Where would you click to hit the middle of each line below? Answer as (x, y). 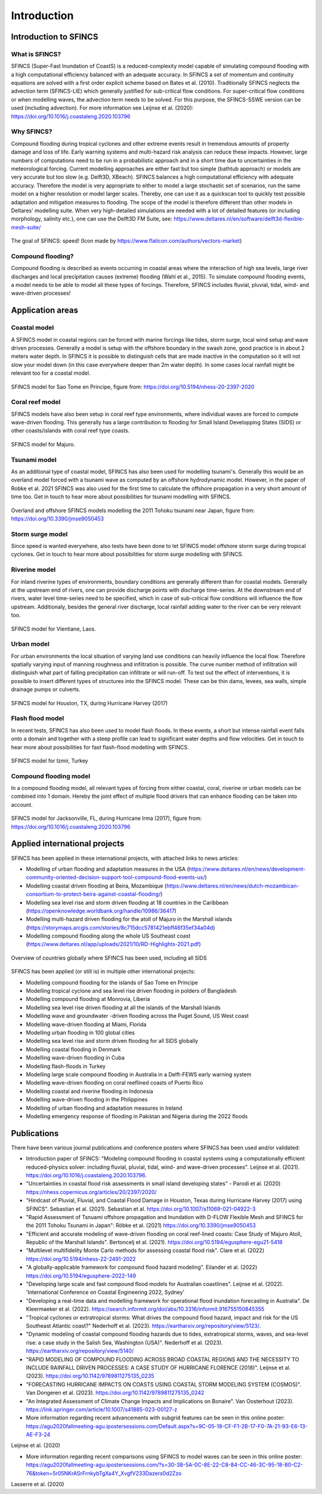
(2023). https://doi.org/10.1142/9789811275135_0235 (90, 1376)
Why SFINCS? (32, 131)
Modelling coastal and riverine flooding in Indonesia (89, 1091)
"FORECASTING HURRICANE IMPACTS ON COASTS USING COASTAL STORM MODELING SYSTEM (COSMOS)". (164, 1384)
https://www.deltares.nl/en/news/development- (247, 869)
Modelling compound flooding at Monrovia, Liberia (88, 999)
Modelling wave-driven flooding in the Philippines (87, 1100)
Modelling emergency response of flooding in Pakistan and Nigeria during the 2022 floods (137, 1116)
